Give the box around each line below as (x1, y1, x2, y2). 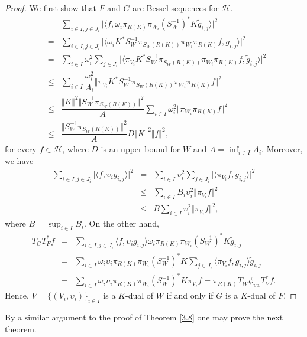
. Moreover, (261, 143, 303, 155)
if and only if (166, 289, 214, 302)
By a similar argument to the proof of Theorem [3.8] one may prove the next (5, 311, 283, 323)
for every (5, 143, 37, 155)
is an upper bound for (101, 143, 180, 155)
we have (5, 155, 34, 166)
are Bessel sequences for (133, 2, 219, 14)
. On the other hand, (84, 217, 159, 230)
